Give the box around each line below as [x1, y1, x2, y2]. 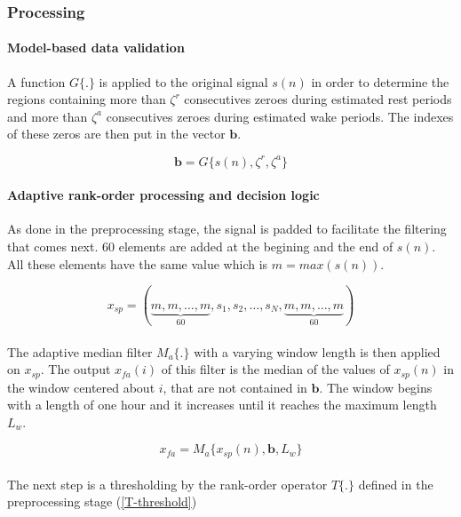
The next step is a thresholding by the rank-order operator [7, 474, 328, 493]
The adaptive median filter [7, 342, 153, 361]
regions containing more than [7, 90, 166, 108]
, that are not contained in [163, 378, 307, 396]
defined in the [358, 474, 433, 493]
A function [7, 72, 66, 91]
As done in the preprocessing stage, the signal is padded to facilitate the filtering [7, 219, 447, 238]
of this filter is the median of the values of [161, 360, 390, 378]
